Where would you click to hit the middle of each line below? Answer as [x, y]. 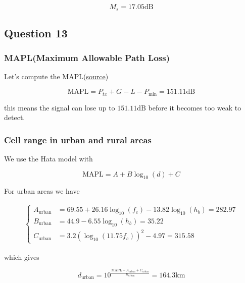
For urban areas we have [42, 191]
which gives [22, 257]
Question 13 [36, 33]
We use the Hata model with [48, 158]
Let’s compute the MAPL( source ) [56, 76]
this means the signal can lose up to [60, 107]
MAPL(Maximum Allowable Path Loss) [87, 58]
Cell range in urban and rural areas [78, 139]
